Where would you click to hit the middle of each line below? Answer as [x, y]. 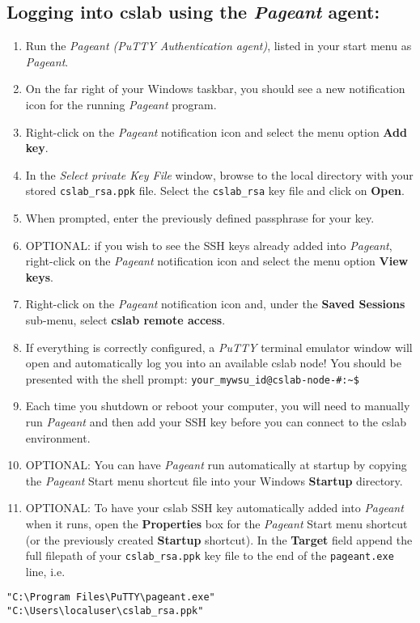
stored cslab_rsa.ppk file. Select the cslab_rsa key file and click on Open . [215, 191]
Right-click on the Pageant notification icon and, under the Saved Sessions [215, 304]
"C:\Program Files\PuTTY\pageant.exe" [111, 598]
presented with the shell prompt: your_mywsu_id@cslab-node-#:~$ [192, 378]
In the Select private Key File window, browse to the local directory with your [219, 174]
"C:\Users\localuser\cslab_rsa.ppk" [105, 611]
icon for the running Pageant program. [121, 104]
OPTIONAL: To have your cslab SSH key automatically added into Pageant [214, 508]
